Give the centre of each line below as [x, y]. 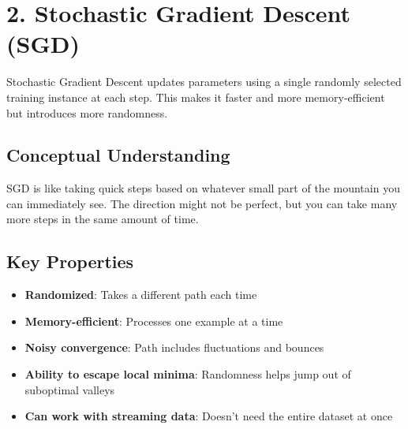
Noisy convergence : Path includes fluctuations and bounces [174, 347]
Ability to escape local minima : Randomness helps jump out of [188, 374]
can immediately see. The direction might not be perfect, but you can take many [202, 203]
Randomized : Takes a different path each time [141, 295]
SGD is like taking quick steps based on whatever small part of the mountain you [203, 188]
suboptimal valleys [70, 389]
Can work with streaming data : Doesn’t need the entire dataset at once [209, 416]
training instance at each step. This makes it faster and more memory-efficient [196, 97]
